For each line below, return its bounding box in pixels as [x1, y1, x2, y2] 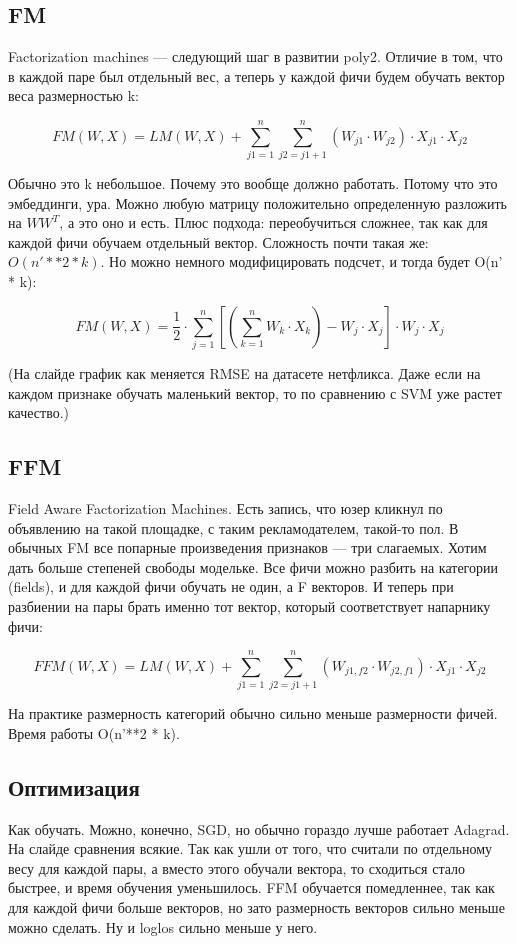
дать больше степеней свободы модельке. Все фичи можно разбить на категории [8, 556, 498, 577]
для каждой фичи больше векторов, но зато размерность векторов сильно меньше [8, 897, 505, 918]
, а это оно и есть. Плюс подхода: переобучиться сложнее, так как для [59, 212, 488, 233]
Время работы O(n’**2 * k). [8, 722, 180, 743]
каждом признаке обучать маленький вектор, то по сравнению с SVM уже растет [8, 382, 502, 403]
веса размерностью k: [8, 85, 139, 106]
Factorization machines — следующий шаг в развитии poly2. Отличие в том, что [8, 46, 503, 67]
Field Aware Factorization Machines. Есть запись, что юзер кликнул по [8, 497, 443, 518]
